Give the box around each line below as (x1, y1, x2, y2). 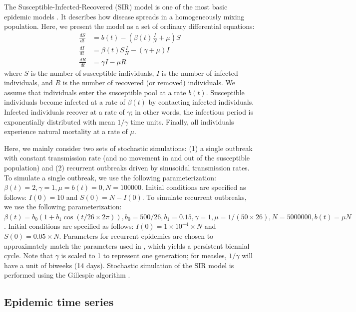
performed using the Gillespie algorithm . (4, 270, 130, 280)
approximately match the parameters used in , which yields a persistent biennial (4, 240, 250, 251)
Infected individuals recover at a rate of (4, 106, 125, 117)
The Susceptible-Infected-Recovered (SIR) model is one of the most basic (4, 1, 228, 11)
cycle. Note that (4, 250, 53, 261)
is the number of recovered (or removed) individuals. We (62, 77, 236, 88)
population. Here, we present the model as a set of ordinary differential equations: (4, 21, 255, 31)
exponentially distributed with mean (4, 116, 115, 127)
